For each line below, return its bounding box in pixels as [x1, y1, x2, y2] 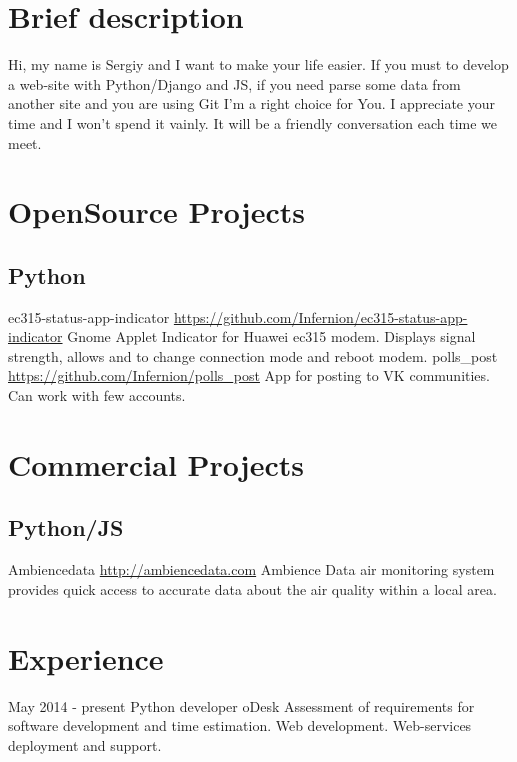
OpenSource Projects [8, 191, 305, 232]
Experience [8, 637, 164, 678]
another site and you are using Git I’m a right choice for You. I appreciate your [8, 93, 495, 114]
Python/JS [8, 512, 124, 543]
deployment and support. [8, 734, 162, 755]
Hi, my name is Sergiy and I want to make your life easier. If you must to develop [8, 54, 509, 75]
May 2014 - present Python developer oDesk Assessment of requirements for [8, 695, 475, 716]
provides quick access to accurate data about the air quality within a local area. [8, 578, 497, 599]
